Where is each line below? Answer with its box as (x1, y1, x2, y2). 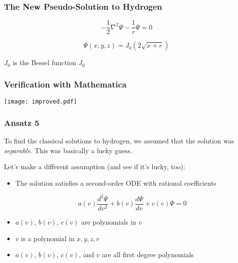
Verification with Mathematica (4, 78, 127, 90)
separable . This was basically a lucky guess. (4, 145, 132, 155)
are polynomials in (81, 216, 136, 227)
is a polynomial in (21, 233, 75, 243)
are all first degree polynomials (102, 249, 194, 260)
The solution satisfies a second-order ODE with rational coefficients (15, 177, 217, 188)
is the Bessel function (13, 57, 76, 68)
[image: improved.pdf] (4, 98, 77, 105)
